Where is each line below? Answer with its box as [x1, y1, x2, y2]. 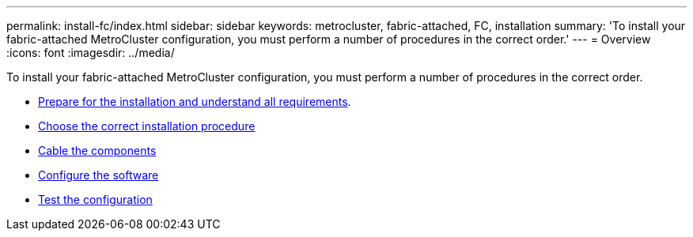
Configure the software [38, 168, 159, 182]
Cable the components [38, 144, 157, 157]
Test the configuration [38, 193, 153, 206]
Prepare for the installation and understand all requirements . [38, 95, 351, 108]
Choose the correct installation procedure [38, 119, 256, 133]
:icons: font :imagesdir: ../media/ [6, 46, 175, 59]
